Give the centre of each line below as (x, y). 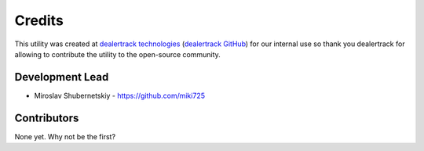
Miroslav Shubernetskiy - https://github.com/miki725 (120, 95)
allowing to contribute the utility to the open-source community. (118, 54)
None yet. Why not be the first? (65, 136)
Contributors (47, 118)
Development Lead (62, 77)
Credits (39, 20)
